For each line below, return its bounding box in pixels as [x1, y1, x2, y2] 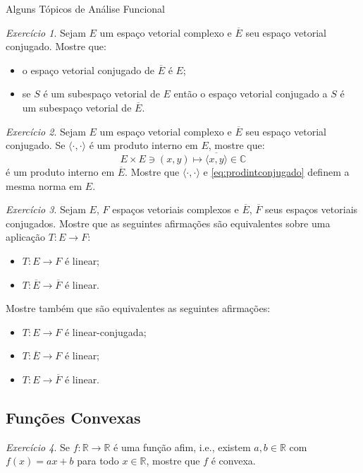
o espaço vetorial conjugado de [22, 62, 154, 77]
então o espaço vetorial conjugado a [173, 86, 328, 101]
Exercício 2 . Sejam [6, 124, 86, 138]
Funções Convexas [6, 406, 141, 428]
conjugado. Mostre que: [6, 39, 106, 54]
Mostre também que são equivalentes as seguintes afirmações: [6, 301, 271, 316]
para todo [77, 453, 119, 468]
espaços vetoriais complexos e [112, 202, 239, 217]
